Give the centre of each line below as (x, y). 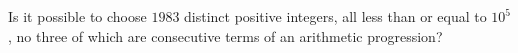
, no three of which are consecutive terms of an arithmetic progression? (225, 35)
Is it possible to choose (77, 16)
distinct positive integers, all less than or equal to (335, 16)
